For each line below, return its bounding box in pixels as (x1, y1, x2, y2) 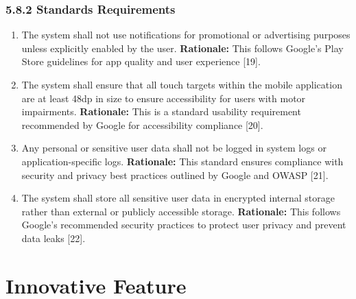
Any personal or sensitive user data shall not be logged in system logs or (21, 141, 327, 155)
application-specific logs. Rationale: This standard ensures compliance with (21, 154, 344, 168)
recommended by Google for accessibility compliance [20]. (21, 117, 263, 132)
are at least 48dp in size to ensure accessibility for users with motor (21, 91, 306, 105)
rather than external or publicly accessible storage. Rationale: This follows (21, 204, 341, 218)
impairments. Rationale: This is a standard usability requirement (21, 104, 301, 119)
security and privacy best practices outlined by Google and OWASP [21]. (21, 167, 329, 182)
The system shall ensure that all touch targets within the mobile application (21, 77, 342, 91)
